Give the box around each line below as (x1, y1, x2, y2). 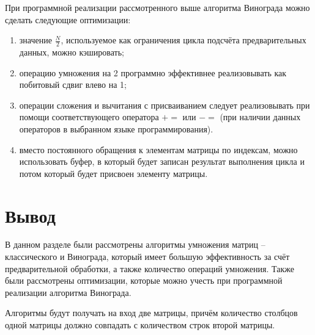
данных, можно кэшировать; (19, 46, 124, 59)
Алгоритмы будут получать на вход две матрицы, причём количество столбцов (5, 306, 298, 319)
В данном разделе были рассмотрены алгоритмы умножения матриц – (5, 238, 265, 251)
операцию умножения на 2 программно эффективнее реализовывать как (19, 66, 287, 79)
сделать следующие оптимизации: (5, 13, 131, 26)
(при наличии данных (220, 110, 301, 123)
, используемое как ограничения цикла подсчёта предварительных (61, 34, 306, 46)
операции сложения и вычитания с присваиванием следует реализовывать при (19, 98, 310, 111)
